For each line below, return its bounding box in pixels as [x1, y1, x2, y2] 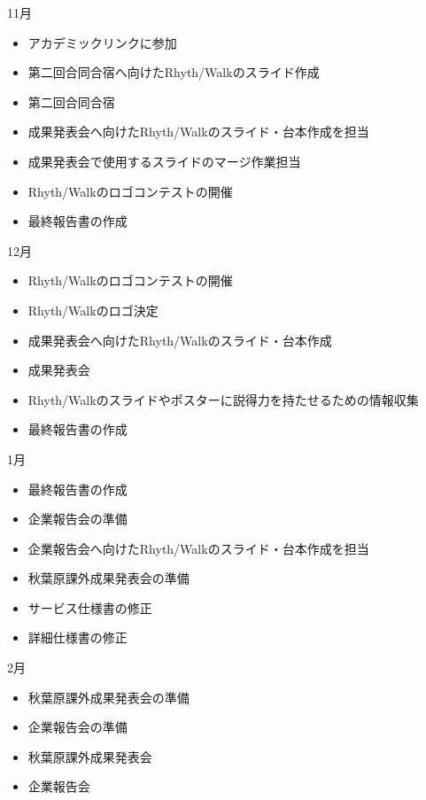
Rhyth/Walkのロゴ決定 [27, 300, 159, 319]
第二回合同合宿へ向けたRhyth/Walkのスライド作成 [27, 63, 320, 82]
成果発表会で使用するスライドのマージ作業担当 [27, 151, 301, 170]
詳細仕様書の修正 [27, 628, 128, 647]
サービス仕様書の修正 [27, 598, 152, 617]
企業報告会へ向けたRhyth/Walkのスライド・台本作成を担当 [27, 539, 369, 557]
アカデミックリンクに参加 [27, 33, 177, 51]
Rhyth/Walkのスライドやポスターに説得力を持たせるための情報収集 [27, 390, 419, 408]
